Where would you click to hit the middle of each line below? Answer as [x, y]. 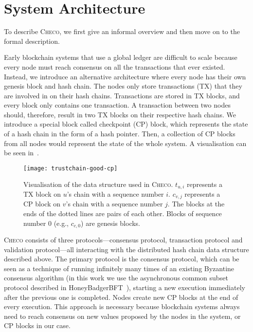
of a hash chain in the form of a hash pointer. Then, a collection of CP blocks [120, 134]
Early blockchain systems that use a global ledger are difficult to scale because [121, 57]
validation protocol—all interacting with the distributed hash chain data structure [126, 249]
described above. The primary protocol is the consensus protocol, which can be [122, 259]
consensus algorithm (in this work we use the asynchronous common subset [116, 278]
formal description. [32, 41]
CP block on [42, 204]
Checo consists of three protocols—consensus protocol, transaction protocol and [123, 240]
